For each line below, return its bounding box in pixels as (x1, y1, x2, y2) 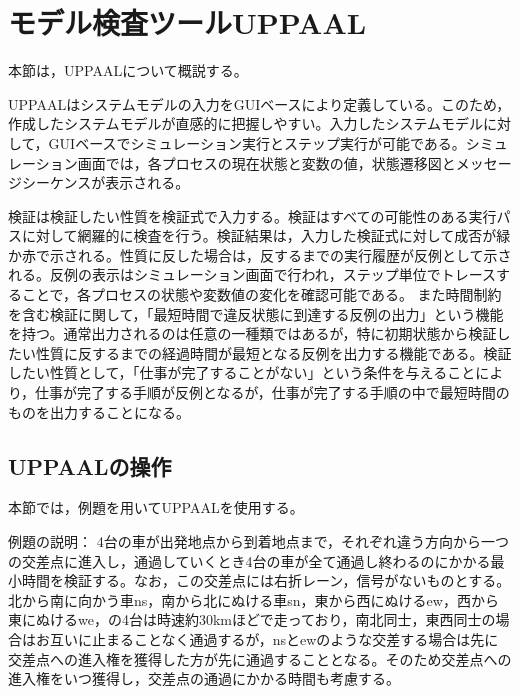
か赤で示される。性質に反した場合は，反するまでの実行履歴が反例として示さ (8, 244, 512, 265)
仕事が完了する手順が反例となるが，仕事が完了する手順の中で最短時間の (35, 382, 510, 403)
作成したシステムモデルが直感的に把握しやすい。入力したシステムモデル (8, 113, 484, 134)
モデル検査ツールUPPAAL (8, 2, 367, 43)
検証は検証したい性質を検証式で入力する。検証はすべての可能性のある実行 (8, 205, 497, 226)
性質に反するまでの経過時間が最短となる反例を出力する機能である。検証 (35, 342, 512, 363)
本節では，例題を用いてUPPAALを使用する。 (8, 497, 304, 518)
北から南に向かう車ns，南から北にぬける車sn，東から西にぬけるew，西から (8, 589, 499, 610)
